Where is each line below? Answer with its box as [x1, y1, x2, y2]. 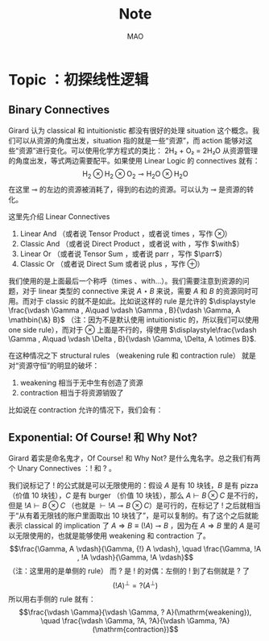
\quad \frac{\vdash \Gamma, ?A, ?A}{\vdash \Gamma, [40, 616, 217, 626]
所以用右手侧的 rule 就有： [8, 594, 96, 604]
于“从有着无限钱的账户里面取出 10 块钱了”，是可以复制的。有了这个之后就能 [8, 511, 259, 520]
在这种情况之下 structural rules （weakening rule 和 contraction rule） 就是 [8, 350, 256, 360]
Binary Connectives [8, 103, 110, 117]
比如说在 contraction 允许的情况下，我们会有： [8, 404, 163, 415]
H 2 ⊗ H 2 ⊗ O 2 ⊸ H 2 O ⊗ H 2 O [82, 168, 188, 180]
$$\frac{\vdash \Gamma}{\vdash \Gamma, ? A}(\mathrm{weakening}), [19, 607, 252, 617]
